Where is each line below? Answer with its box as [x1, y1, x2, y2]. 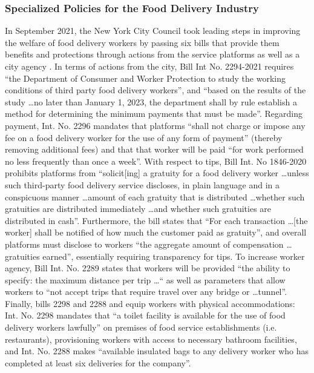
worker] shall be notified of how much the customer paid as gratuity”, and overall [5, 226, 307, 239]
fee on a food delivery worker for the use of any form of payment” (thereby [5, 131, 283, 144]
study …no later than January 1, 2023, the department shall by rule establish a [5, 95, 297, 108]
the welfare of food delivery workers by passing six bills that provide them [5, 36, 280, 48]
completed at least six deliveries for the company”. [5, 356, 191, 369]
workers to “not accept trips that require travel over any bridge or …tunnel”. [5, 285, 287, 298]
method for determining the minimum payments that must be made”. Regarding [5, 107, 303, 120]
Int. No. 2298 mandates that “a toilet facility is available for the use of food [5, 309, 286, 322]
